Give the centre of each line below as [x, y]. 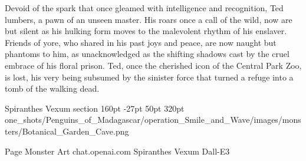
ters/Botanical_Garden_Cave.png [67, 131]
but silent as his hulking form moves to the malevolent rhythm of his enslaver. [146, 31]
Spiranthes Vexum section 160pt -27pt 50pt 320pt [95, 108]
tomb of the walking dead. [52, 88]
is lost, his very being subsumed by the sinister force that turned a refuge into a [149, 77]
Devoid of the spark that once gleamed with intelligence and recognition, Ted [144, 8]
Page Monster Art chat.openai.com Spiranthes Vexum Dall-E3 [117, 151]
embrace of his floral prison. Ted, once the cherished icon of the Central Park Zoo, [153, 65]
